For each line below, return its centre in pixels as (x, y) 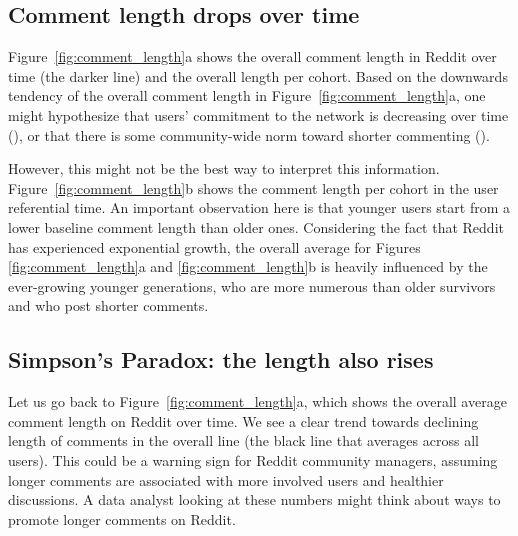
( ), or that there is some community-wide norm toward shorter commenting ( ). (249, 134)
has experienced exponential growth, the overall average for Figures (214, 246)
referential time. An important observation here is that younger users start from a (259, 207)
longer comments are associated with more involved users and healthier (226, 479)
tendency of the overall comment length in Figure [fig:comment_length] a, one (247, 95)
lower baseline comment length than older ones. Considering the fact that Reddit (256, 226)
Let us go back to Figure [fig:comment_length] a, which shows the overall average (257, 401)
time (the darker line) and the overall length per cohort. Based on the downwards (258, 75)
